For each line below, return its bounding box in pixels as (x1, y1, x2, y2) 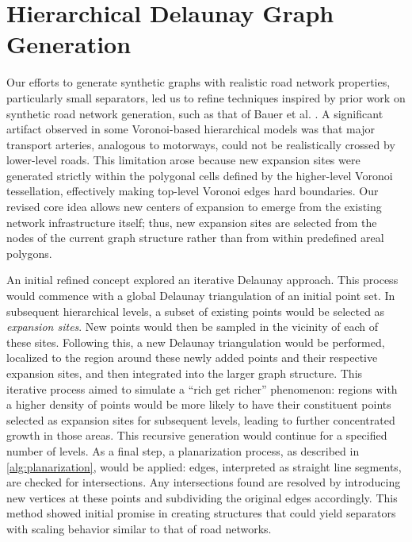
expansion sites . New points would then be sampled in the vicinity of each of (6, 318, 379, 335)
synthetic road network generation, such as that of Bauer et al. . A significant (6, 105, 383, 121)
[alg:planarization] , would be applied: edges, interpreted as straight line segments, (6, 458, 402, 475)
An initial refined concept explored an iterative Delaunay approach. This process (6, 271, 399, 288)
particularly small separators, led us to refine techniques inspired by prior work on (6, 89, 406, 106)
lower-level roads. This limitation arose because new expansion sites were (6, 152, 360, 168)
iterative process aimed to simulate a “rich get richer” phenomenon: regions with (6, 380, 398, 397)
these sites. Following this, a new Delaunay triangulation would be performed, (6, 333, 385, 350)
